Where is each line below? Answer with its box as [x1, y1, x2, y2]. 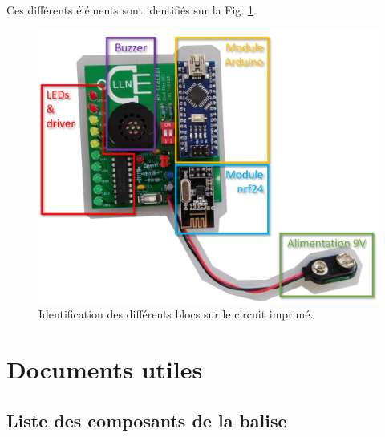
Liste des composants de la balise [6, 407, 287, 432]
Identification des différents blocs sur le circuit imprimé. [38, 305, 314, 322]
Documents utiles [6, 353, 203, 386]
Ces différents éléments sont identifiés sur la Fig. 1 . [6, 2, 257, 18]
